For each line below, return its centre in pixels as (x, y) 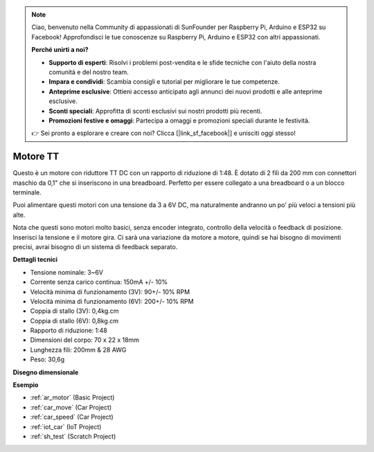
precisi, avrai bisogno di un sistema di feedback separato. (95, 246)
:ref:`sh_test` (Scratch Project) (73, 436)
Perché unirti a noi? (60, 50)
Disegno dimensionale (46, 372)
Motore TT (36, 157)
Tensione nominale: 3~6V (67, 272)
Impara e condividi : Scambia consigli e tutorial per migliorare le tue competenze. (164, 82)
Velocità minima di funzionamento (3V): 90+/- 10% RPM (110, 291)
